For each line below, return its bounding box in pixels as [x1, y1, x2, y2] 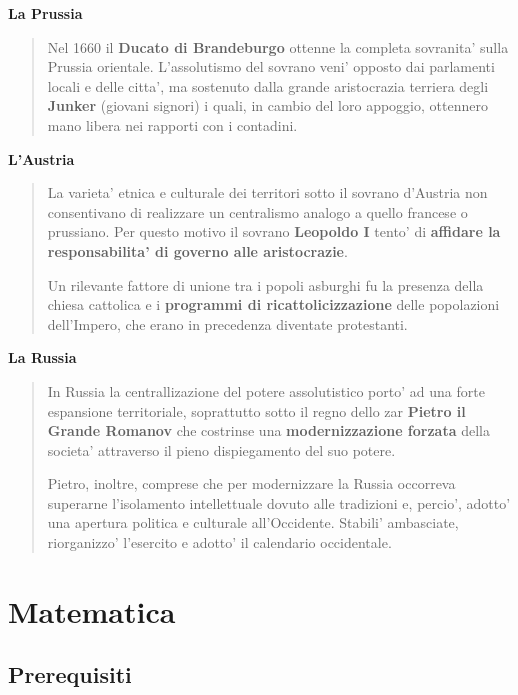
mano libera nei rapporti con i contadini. [47, 114, 298, 135]
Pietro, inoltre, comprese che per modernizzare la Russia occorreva [47, 473, 456, 494]
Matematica [8, 590, 176, 631]
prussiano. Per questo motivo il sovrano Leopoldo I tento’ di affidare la [47, 221, 501, 242]
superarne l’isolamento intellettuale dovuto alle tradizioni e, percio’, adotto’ [47, 492, 511, 513]
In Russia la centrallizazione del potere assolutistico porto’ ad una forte [47, 380, 485, 401]
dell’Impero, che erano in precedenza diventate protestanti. [47, 313, 408, 334]
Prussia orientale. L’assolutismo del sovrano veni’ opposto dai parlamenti [47, 56, 495, 77]
